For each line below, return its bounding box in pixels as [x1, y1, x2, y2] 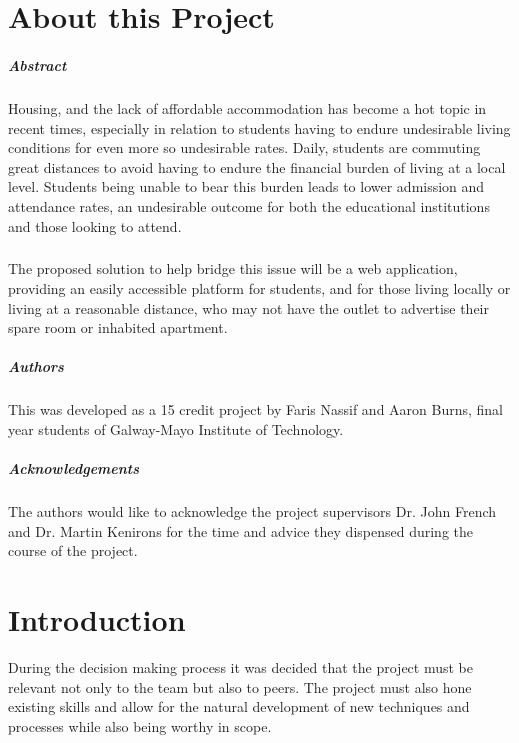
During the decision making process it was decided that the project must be [8, 657, 474, 678]
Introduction [8, 599, 186, 640]
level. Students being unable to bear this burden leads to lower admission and [8, 176, 485, 197]
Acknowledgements [8, 458, 140, 479]
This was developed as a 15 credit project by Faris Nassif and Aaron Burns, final [8, 399, 504, 420]
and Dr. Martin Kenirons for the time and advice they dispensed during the [8, 520, 474, 541]
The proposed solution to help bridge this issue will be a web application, [8, 258, 458, 279]
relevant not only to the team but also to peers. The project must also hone [8, 676, 472, 697]
